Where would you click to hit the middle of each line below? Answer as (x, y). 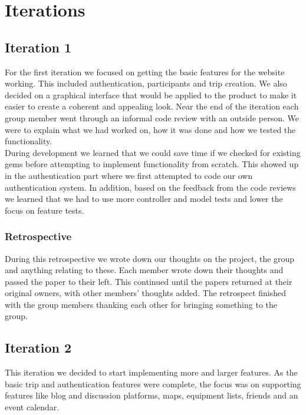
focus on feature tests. (45, 210)
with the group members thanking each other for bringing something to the (141, 304)
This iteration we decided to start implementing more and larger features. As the (151, 372)
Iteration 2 (38, 348)
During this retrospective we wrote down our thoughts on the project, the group (150, 258)
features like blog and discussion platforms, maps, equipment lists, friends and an (152, 395)
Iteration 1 (38, 47)
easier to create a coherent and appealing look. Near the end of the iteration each (152, 106)
